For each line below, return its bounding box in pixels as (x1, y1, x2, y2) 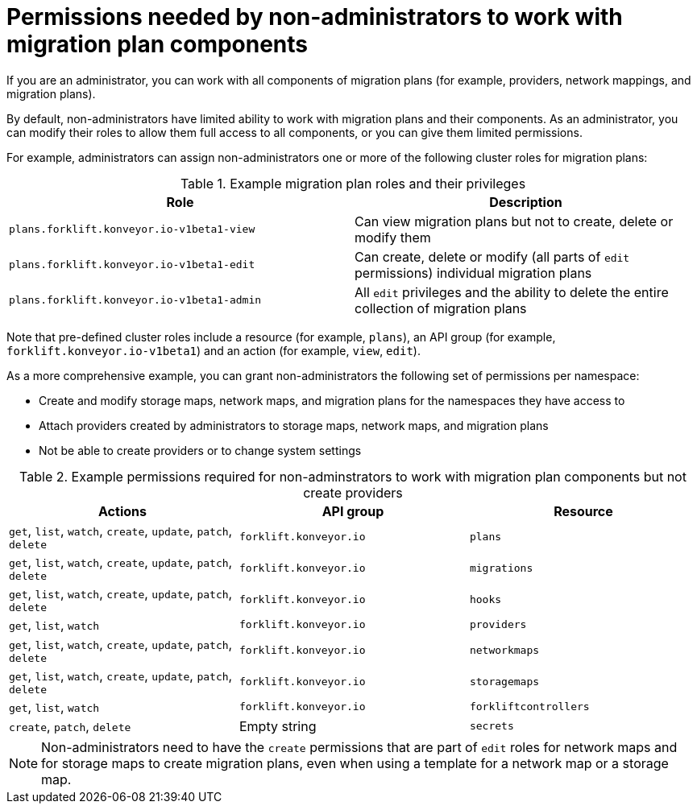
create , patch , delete (9, 717, 131, 734)
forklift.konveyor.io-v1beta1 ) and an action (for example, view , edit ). (6, 343, 421, 357)
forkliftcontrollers (469, 700, 590, 713)
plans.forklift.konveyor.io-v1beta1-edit (9, 258, 255, 271)
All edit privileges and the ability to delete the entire (355, 283, 669, 300)
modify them (355, 229, 431, 246)
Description (489, 193, 562, 210)
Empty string (239, 717, 317, 734)
